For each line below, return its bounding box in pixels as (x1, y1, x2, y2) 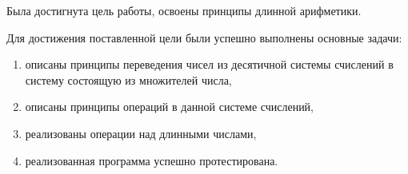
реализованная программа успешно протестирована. (25, 152, 278, 168)
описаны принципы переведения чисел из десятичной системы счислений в (25, 56, 394, 73)
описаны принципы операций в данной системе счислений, (25, 98, 314, 115)
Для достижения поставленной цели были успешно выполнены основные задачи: (6, 29, 402, 45)
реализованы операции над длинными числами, (25, 125, 257, 141)
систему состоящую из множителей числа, (25, 71, 232, 88)
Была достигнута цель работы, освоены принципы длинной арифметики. (6, 2, 362, 18)
